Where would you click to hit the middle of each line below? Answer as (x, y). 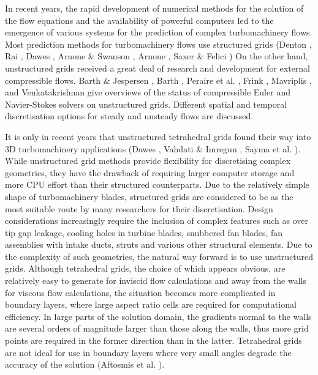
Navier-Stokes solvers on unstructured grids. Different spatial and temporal (146, 104)
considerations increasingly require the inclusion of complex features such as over (157, 221)
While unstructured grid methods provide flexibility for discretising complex (148, 161)
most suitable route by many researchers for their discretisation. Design (139, 208)
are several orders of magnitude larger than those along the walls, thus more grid (157, 328)
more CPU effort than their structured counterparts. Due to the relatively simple (157, 184)
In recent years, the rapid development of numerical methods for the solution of (154, 8)
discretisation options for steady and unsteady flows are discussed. (129, 116)
